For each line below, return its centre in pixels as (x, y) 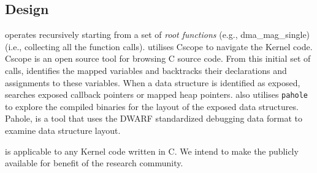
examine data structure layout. (63, 131)
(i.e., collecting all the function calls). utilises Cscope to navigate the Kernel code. (159, 46)
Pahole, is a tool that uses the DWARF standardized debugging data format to (154, 118)
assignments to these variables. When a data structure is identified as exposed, (153, 82)
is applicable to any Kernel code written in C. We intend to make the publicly (152, 151)
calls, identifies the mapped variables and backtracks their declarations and (146, 70)
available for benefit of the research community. (94, 163)
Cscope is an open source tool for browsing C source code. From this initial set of (158, 58)
